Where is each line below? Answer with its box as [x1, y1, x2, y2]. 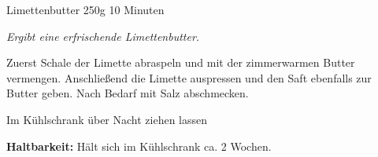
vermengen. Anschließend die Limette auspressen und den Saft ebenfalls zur [6, 69, 372, 86]
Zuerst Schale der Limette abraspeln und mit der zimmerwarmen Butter [6, 54, 355, 71]
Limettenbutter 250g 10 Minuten [6, 2, 165, 17]
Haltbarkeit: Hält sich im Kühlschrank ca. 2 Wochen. [6, 137, 272, 154]
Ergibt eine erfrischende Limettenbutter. [6, 27, 200, 44]
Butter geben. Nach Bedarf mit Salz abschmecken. [6, 85, 249, 101]
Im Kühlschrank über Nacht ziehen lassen [6, 111, 208, 127]
